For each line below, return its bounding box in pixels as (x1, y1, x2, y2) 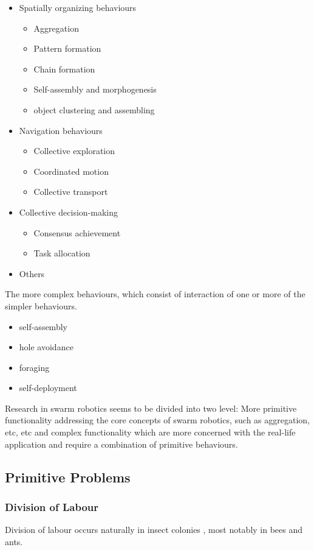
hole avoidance (19, 340, 73, 353)
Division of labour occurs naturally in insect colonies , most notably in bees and (5, 523, 303, 536)
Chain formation (33, 62, 95, 75)
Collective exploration (33, 144, 115, 157)
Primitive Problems (5, 467, 131, 486)
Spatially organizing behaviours (19, 1, 137, 13)
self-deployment (19, 381, 77, 394)
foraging (19, 361, 50, 373)
